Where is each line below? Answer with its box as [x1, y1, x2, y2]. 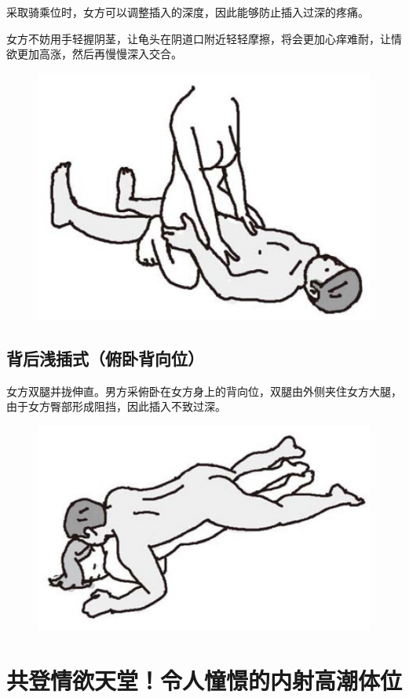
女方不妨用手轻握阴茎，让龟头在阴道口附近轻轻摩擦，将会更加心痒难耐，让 [6, 30, 391, 46]
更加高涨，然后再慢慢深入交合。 [16, 46, 182, 62]
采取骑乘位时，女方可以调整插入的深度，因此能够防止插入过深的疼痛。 [6, 4, 369, 20]
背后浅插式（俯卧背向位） [6, 345, 204, 370]
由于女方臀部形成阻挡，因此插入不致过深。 [6, 398, 226, 415]
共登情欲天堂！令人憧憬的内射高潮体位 [6, 663, 403, 696]
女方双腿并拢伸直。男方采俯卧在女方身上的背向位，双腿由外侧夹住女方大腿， [6, 382, 402, 399]
